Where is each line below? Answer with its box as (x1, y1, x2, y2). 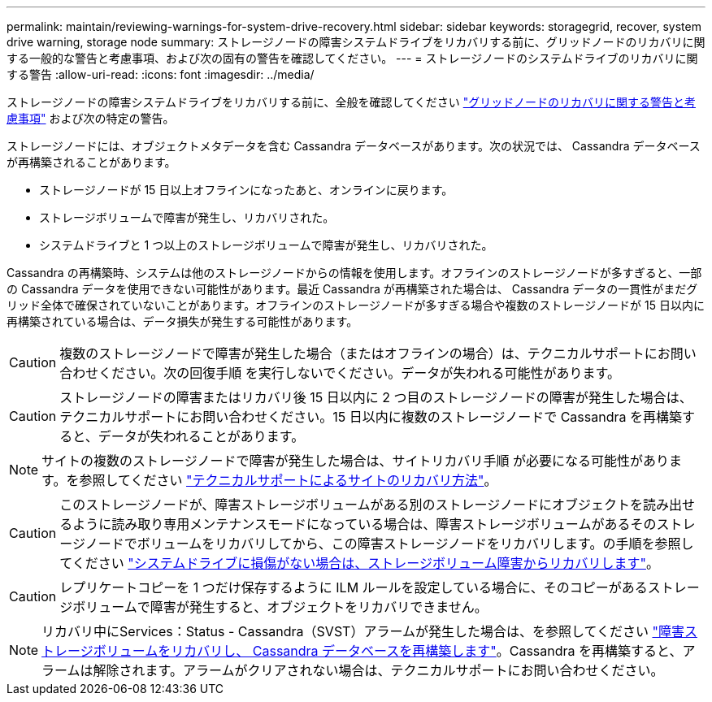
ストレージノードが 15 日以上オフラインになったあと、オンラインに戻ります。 (39, 183, 454, 197)
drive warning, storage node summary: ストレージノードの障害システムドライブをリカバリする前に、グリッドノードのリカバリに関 (7, 35, 705, 49)
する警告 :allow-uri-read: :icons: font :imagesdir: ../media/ (7, 67, 315, 81)
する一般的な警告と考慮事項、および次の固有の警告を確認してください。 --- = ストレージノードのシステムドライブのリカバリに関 (7, 51, 698, 65)
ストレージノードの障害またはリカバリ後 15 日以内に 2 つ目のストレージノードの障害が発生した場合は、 (59, 389, 692, 405)
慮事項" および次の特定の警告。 (7, 111, 175, 125)
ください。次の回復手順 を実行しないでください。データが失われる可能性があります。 (98, 365, 620, 381)
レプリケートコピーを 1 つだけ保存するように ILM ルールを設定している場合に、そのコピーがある (59, 579, 648, 596)
